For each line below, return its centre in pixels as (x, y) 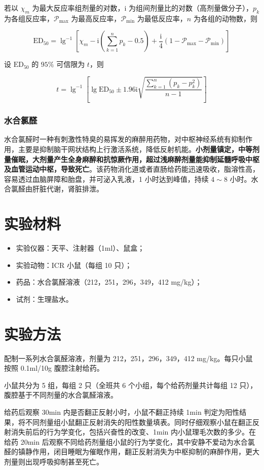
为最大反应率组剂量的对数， (78, 8)
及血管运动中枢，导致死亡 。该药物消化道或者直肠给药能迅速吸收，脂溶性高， (132, 169)
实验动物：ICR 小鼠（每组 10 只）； (74, 265)
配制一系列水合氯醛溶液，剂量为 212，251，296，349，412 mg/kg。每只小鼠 (128, 358)
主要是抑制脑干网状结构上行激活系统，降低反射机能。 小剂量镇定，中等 (135, 149)
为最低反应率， (162, 18)
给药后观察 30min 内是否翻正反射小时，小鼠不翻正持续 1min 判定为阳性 (122, 412)
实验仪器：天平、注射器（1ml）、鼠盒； (80, 248)
